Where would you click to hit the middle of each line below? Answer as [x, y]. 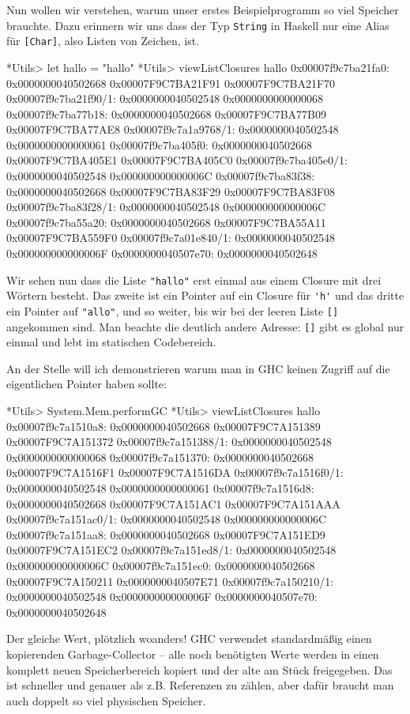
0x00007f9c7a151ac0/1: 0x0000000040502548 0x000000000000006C [167, 519]
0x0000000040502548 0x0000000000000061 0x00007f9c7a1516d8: [160, 488]
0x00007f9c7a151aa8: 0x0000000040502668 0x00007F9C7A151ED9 [166, 534]
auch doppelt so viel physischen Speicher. [106, 700]
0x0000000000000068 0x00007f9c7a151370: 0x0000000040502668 [160, 457]
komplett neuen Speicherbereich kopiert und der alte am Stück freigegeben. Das [199, 669]
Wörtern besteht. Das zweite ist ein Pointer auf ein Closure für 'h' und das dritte [205, 295]
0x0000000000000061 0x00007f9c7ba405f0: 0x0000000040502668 [159, 144]
